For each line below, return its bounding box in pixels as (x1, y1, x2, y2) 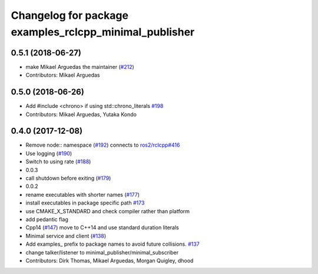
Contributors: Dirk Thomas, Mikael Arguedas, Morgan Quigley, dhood (25, 257, 194, 264)
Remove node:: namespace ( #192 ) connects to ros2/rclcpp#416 (25, 141, 180, 148)
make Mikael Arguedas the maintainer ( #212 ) (25, 63, 135, 70)
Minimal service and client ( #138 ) (25, 232, 107, 239)
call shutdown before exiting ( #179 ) (25, 174, 111, 182)
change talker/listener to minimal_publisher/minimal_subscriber (25, 249, 179, 256)
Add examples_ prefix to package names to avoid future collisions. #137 (25, 240, 200, 247)
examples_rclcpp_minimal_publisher (11, 25, 195, 38)
